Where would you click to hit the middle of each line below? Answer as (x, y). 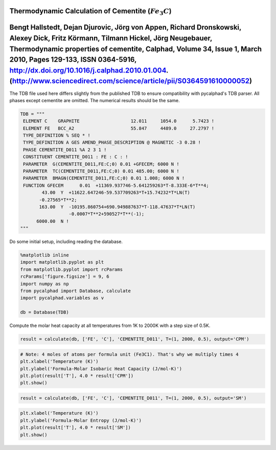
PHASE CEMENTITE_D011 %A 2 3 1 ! (65, 150)
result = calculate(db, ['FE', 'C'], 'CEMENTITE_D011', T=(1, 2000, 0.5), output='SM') (133, 398)
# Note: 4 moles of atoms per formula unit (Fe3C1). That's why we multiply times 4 (129, 354)
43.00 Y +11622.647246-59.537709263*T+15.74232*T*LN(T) (116, 193)
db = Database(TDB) (44, 312)
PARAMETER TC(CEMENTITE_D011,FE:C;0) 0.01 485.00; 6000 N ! (101, 171)
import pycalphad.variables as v (62, 298)
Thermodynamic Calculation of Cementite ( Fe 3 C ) (90, 12)
